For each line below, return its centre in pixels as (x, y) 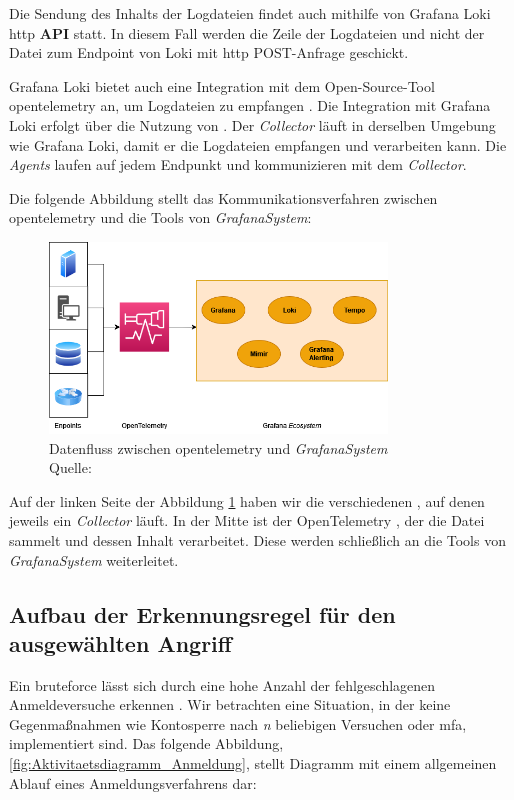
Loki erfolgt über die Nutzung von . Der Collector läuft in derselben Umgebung (252, 124)
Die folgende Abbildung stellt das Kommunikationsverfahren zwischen (223, 197)
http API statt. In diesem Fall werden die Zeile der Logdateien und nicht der (247, 32)
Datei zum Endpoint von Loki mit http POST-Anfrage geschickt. (209, 52)
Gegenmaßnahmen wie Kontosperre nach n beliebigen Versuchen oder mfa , (238, 723)
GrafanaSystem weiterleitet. (94, 559)
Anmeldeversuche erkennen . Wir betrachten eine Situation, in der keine (230, 704)
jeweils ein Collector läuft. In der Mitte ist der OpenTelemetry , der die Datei (247, 520)
